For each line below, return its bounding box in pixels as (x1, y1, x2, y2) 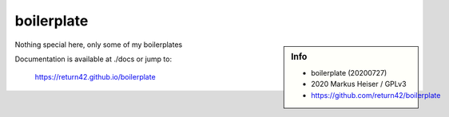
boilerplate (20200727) (311, 68, 387, 77)
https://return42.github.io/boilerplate (34, 72, 156, 82)
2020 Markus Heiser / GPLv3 (311, 80, 407, 89)
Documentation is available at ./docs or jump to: (14, 54, 172, 64)
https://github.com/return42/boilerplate (311, 90, 441, 99)
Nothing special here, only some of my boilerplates (14, 40, 183, 49)
